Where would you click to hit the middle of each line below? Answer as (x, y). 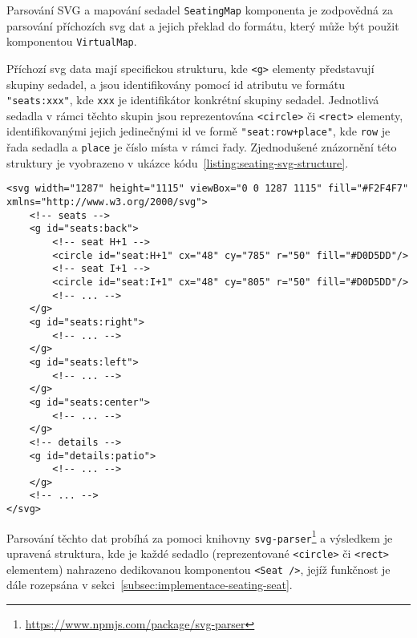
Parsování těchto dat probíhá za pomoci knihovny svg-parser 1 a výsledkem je (200, 536)
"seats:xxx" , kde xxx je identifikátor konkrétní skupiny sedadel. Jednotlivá (193, 100)
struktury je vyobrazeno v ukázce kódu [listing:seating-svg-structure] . (178, 162)
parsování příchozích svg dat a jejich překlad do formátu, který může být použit (203, 25)
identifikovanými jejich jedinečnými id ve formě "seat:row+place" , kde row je (198, 131)
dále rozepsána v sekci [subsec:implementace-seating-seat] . (150, 585)
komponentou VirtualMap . (72, 41)
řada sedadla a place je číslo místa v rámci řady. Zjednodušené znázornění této (202, 147)
